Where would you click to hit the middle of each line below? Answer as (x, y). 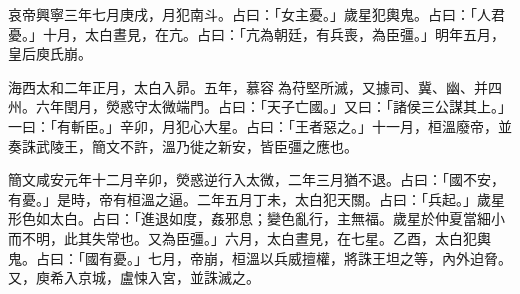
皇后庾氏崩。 (50, 53)
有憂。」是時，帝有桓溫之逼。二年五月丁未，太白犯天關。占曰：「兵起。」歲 (249, 198)
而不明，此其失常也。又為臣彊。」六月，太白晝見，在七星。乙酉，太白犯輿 (249, 237)
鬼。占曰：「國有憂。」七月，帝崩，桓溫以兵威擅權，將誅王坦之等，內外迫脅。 (260, 257)
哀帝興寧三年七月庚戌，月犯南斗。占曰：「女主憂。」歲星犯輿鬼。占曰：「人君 (256, 14)
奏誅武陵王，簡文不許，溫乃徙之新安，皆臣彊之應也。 (183, 145)
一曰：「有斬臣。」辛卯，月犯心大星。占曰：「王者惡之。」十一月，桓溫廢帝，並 (260, 125)
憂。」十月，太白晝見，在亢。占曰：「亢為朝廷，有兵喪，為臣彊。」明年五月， (256, 33)
